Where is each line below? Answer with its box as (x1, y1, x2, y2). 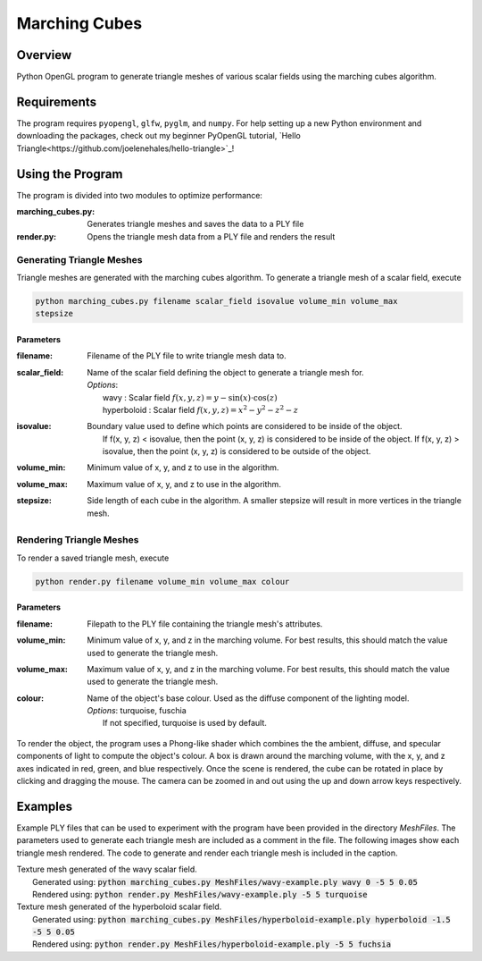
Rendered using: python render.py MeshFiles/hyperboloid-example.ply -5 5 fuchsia (32, 939, 392, 949)
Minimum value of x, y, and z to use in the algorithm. (87, 462, 279, 473)
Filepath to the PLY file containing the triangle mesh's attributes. (87, 618, 323, 629)
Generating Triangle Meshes (16, 253, 143, 266)
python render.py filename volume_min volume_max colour (35, 577, 290, 586)
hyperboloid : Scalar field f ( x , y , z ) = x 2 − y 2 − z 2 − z (103, 403, 299, 415)
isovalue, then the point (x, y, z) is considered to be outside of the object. (103, 446, 371, 457)
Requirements (16, 94, 97, 109)
